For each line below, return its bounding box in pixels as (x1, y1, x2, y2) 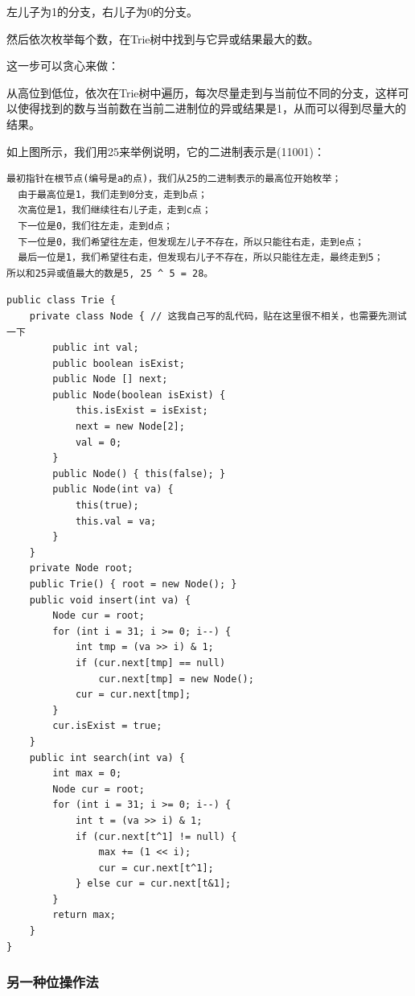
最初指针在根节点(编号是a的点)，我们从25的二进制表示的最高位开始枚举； (6, 173, 342, 185)
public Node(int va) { (52, 484, 174, 496)
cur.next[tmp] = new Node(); (98, 673, 254, 685)
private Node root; (29, 562, 134, 574)
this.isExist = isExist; (75, 405, 208, 417)
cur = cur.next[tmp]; (75, 689, 191, 701)
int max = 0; (52, 768, 122, 780)
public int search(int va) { (29, 751, 185, 763)
